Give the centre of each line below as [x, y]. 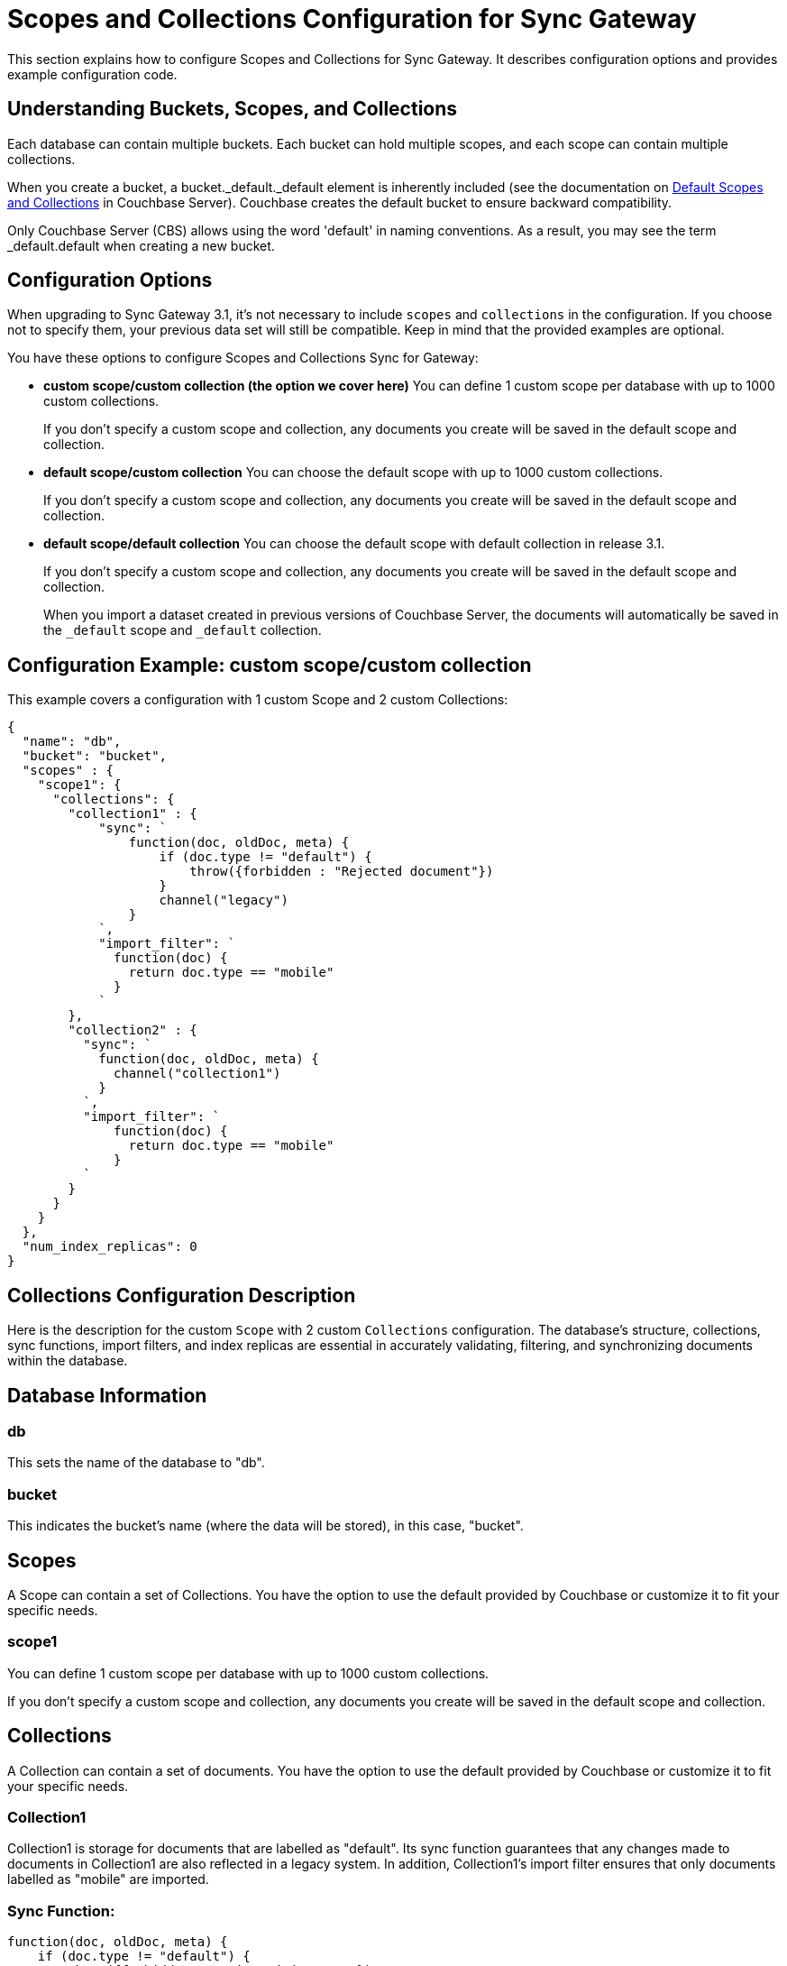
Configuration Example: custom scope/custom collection [270, 665]
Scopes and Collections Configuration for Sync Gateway [352, 19]
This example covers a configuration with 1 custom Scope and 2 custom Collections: [258, 700]
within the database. [68, 1361]
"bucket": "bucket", [95, 756]
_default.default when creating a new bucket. [141, 245]
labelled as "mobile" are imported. [108, 1879]
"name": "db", [72, 742]
